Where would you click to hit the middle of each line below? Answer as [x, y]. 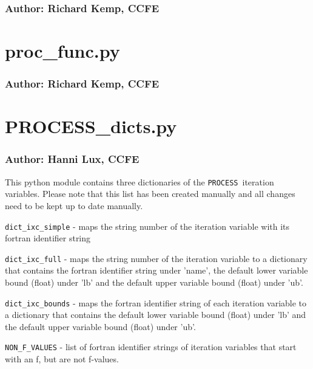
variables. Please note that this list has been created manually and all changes [150, 194]
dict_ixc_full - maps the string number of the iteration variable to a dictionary [156, 258]
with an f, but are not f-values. [62, 359]
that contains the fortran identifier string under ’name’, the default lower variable [156, 270]
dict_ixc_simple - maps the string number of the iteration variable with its [147, 226]
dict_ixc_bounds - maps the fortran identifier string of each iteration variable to [156, 302]
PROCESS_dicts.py [91, 126]
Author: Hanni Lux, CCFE [72, 159]
